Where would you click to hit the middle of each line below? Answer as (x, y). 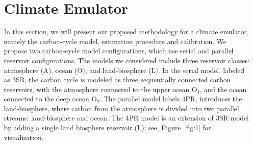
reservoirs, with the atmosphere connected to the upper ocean (97, 89)
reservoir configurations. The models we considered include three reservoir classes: (127, 60)
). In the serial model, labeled (200, 70)
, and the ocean (223, 89)
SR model (234, 118)
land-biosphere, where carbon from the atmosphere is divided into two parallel (122, 108)
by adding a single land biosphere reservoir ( (71, 128)
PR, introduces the (214, 99)
